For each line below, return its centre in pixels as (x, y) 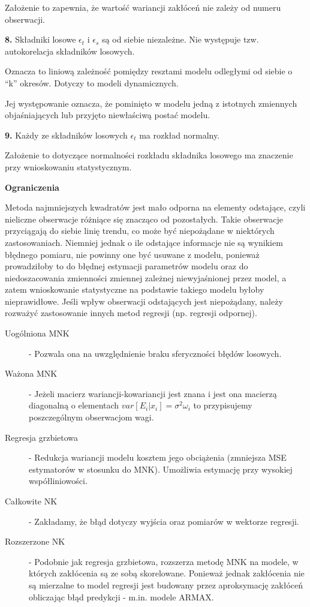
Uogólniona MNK (37, 333)
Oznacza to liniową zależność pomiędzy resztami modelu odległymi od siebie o (149, 71)
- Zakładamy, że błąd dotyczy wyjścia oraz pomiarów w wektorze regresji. (164, 521)
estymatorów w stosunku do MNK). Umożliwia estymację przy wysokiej (161, 469)
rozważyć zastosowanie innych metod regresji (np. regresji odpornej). (131, 313)
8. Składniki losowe (40, 39)
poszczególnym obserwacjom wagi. (91, 417)
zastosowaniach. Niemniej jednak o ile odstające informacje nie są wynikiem (144, 242)
